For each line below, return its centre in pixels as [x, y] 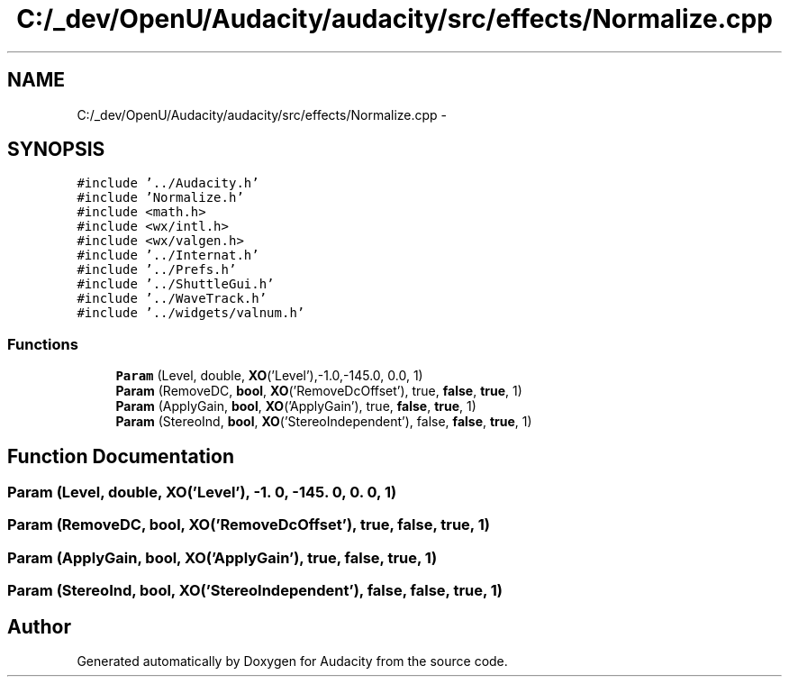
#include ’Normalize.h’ [160, 198]
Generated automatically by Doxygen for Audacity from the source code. [292, 661]
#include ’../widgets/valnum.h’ [191, 313]
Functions [43, 344]
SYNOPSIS [56, 150]
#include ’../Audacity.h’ [168, 183]
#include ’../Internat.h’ [168, 255]
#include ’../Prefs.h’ [157, 270]
